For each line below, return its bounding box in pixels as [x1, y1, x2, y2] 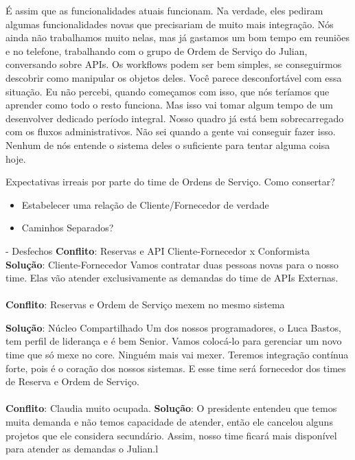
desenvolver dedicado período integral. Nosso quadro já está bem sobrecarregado [5, 111, 344, 125]
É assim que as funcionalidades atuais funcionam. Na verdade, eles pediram [5, 3, 323, 17]
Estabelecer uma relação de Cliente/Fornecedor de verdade [21, 197, 269, 211]
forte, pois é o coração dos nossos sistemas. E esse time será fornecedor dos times [5, 360, 346, 375]
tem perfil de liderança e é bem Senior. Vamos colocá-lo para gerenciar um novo [5, 334, 342, 348]
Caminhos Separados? [21, 220, 114, 235]
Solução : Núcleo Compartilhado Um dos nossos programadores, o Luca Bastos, [5, 320, 341, 334]
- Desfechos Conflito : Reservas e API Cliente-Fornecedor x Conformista [5, 243, 310, 257]
